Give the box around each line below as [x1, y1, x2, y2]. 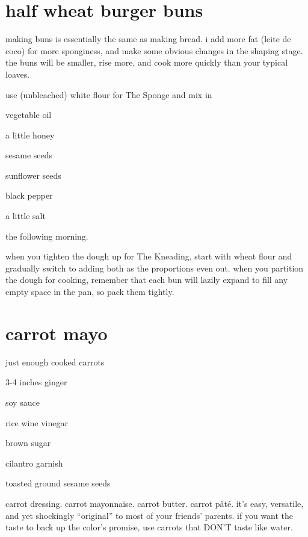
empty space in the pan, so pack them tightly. [5, 285, 174, 298]
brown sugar [5, 436, 51, 449]
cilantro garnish [5, 456, 63, 469]
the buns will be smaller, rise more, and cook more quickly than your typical [5, 56, 288, 69]
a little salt [5, 210, 46, 222]
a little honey [5, 128, 55, 141]
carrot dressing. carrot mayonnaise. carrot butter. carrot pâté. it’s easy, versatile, [5, 497, 304, 509]
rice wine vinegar [5, 416, 68, 429]
